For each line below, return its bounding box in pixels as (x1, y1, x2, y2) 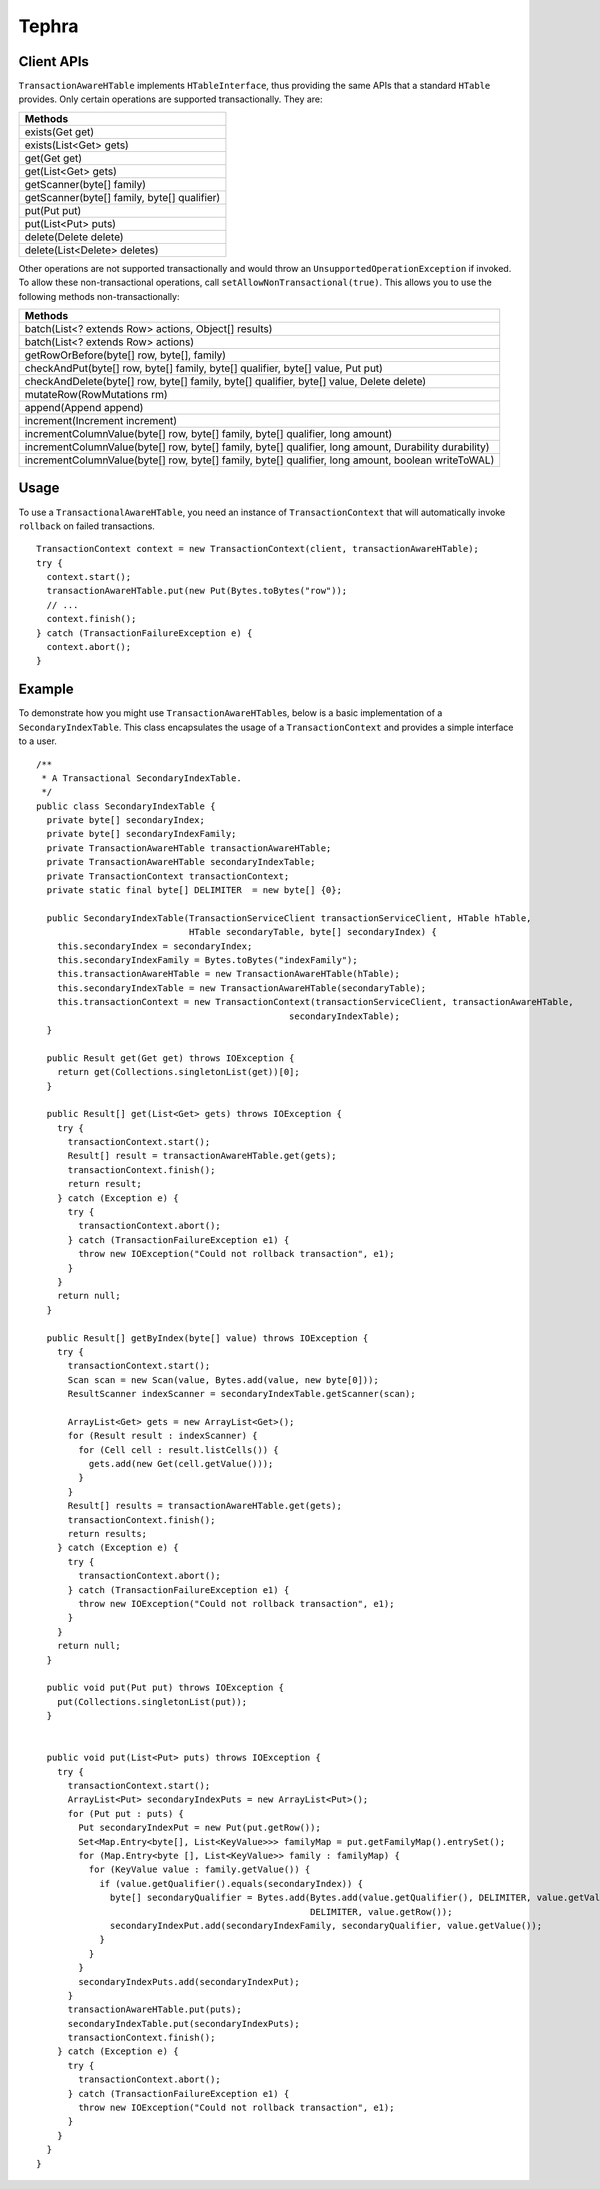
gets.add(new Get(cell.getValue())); (88, 1458, 274, 1470)
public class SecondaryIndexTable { (36, 800, 216, 812)
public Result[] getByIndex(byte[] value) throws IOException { (46, 1332, 369, 1344)
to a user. (18, 735, 57, 747)
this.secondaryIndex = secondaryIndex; (56, 940, 253, 952)
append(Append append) (24, 401, 144, 415)
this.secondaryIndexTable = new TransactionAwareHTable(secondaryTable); (56, 982, 427, 994)
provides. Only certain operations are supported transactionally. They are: (18, 93, 324, 105)
